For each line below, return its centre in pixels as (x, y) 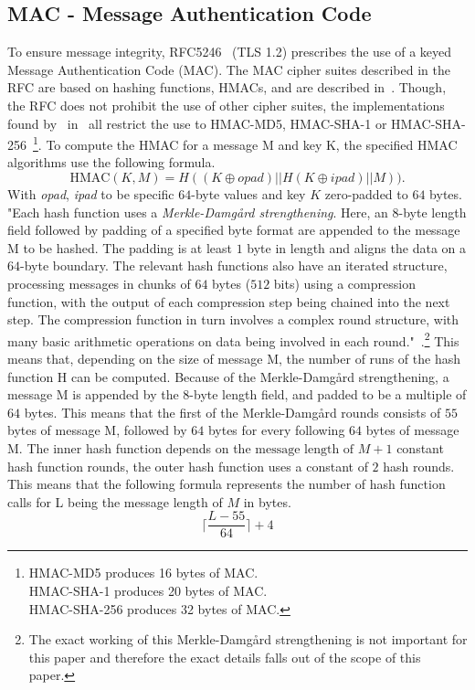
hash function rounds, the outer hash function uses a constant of (188, 466)
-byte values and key (248, 194)
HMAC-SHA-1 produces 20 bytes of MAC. (148, 591)
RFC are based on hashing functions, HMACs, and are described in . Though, (227, 87)
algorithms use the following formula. (111, 162)
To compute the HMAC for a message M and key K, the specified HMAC (252, 144)
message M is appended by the (93, 394)
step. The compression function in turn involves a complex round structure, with (233, 319)
